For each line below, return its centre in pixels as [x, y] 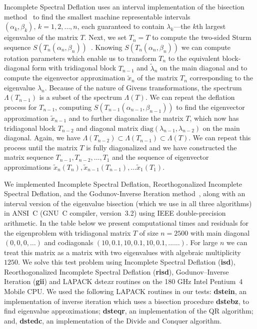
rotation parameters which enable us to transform [80, 58]
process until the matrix [41, 147]
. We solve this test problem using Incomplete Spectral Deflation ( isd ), [127, 262]
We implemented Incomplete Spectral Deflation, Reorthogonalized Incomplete [123, 183]
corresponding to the [221, 78]
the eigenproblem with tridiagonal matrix [67, 232]
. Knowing [106, 47]
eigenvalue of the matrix [41, 37]
